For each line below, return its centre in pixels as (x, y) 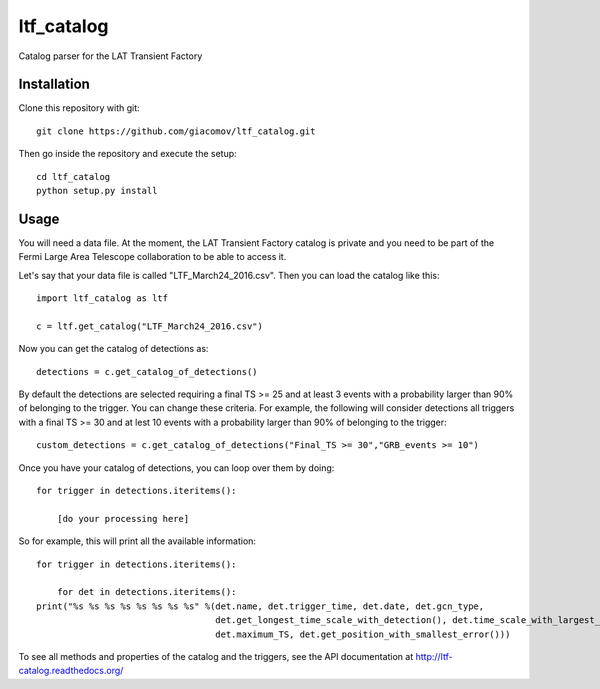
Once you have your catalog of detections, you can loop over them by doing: (176, 467)
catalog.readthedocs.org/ (71, 671)
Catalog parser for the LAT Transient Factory (110, 56)
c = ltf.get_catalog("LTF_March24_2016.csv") (150, 326)
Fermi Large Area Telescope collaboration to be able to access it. (152, 257)
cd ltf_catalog (73, 176)
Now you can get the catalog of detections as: (113, 349)
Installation (54, 84)
